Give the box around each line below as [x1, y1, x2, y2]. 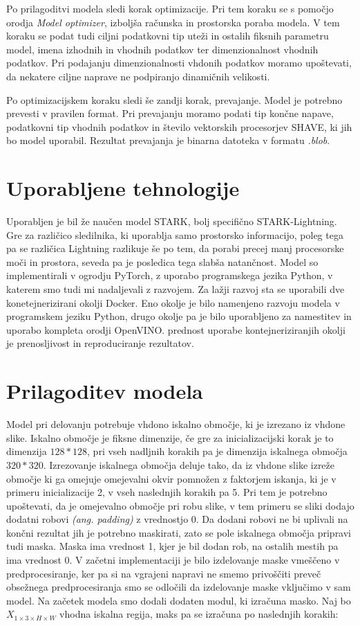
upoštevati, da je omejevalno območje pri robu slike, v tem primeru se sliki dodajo [6, 498, 354, 512]
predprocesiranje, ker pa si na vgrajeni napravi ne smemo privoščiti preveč [6, 566, 321, 580]
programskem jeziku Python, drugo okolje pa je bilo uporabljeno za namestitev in [6, 309, 352, 323]
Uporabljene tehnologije [6, 174, 240, 202]
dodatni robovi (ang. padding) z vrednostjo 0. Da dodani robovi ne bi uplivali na [6, 512, 348, 526]
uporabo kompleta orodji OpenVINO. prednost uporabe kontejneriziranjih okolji [6, 322, 345, 337]
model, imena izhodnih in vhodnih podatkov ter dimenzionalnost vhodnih [6, 42, 319, 56]
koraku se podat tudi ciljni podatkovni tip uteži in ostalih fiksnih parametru [6, 28, 329, 43]
